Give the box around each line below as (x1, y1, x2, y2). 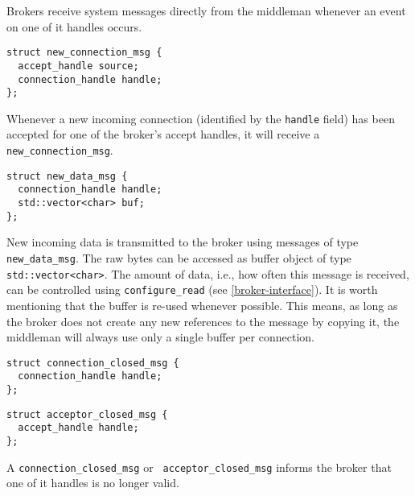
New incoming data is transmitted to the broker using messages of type (6, 234, 359, 250)
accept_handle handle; (18, 422, 139, 434)
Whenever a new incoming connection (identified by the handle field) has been (6, 110, 395, 126)
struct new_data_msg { (6, 170, 128, 182)
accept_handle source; (18, 60, 139, 72)
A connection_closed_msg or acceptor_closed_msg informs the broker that (6, 458, 392, 475)
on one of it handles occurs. (6, 18, 142, 35)
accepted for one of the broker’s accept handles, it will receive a (6, 126, 320, 143)
